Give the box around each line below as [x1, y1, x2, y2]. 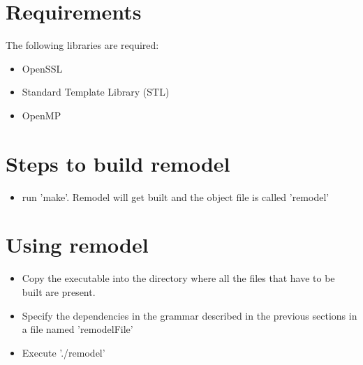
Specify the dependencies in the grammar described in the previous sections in [22, 308, 357, 322]
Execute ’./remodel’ [22, 345, 105, 359]
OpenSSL [22, 61, 63, 75]
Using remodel [6, 230, 149, 259]
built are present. [22, 284, 96, 299]
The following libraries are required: [6, 38, 159, 52]
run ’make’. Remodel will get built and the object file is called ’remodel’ [22, 189, 329, 204]
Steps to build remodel [6, 149, 230, 177]
